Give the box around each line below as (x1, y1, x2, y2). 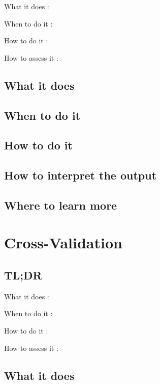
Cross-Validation (4, 232, 122, 253)
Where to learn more (4, 197, 117, 213)
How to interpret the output (4, 167, 157, 183)
